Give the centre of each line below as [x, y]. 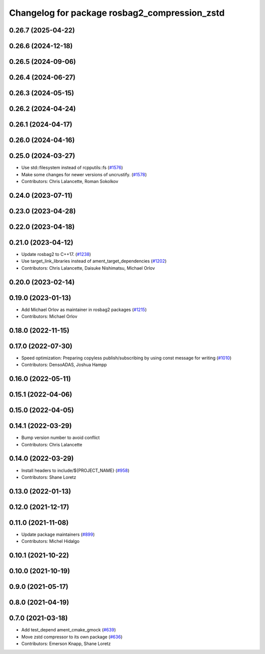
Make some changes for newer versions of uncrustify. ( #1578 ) [84, 174]
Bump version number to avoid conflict [61, 437]
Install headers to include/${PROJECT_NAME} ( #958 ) [75, 470]
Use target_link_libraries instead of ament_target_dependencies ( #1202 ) [94, 261]
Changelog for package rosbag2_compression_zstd [117, 13]
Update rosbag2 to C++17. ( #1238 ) [56, 254]
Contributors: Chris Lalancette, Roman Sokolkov [70, 181]
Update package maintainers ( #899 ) [58, 534]
